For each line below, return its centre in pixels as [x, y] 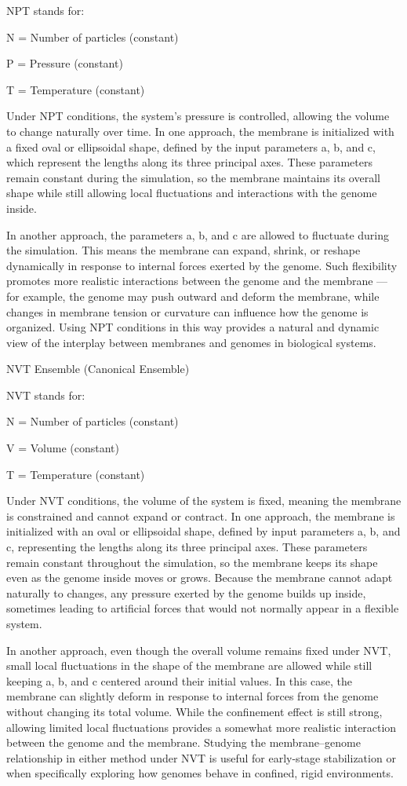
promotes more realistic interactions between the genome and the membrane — [197, 281]
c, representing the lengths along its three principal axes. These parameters [187, 547]
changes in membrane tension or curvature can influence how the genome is [187, 311]
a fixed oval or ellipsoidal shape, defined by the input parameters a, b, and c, [191, 146]
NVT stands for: [46, 395]
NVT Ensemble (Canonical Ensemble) [98, 369]
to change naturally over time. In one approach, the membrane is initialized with [200, 131]
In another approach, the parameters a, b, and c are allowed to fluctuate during [198, 234]
